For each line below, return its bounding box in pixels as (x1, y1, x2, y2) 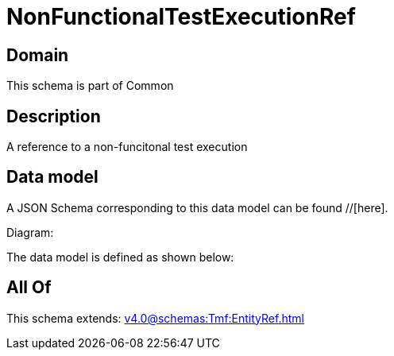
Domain (6, 44, 69, 65)
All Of (6, 277, 52, 298)
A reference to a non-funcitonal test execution (6, 140, 248, 154)
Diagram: (6, 225, 54, 239)
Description (6, 106, 101, 126)
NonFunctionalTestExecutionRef (6, 3, 356, 30)
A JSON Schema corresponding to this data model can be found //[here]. (6, 200, 388, 215)
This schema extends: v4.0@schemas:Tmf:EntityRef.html (6, 311, 304, 325)
